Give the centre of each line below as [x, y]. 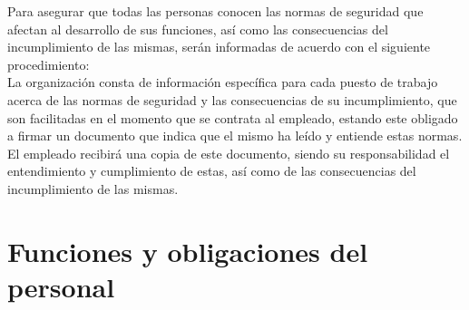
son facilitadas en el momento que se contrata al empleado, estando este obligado [233, 117]
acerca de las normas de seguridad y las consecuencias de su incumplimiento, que [232, 99]
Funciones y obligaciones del [188, 251]
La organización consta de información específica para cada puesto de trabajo [223, 82]
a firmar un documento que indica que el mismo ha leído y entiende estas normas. [235, 136]
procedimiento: [49, 64]
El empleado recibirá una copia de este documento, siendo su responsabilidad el [229, 153]
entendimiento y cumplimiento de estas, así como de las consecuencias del [212, 171]
